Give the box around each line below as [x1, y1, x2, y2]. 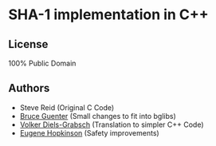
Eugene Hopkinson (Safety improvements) [19, 128, 159, 137]
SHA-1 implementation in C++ [8, 6, 209, 24]
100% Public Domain [8, 58, 77, 68]
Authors [8, 81, 50, 95]
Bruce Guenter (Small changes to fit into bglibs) [19, 111, 177, 120]
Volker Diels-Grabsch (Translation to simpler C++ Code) [19, 120, 205, 129]
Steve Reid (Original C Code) [19, 102, 115, 112]
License [8, 37, 49, 51]
